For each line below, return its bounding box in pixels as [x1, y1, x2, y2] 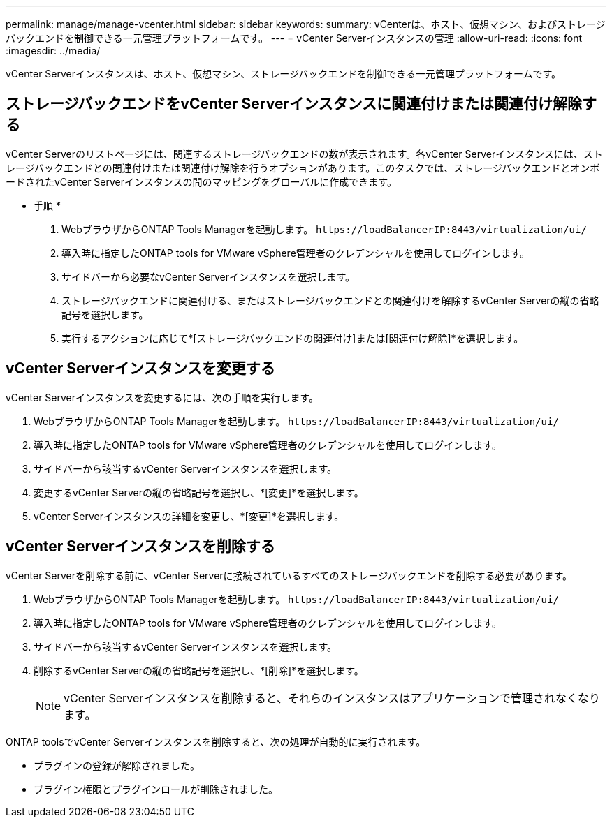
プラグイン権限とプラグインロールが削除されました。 [34, 783, 278, 795]
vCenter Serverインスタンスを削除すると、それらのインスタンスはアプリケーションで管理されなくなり [64, 690, 601, 705]
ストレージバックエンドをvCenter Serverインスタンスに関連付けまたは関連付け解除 [6, 95, 583, 113]
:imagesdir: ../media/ [6, 45, 101, 57]
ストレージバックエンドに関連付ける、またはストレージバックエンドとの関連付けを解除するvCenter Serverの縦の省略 [61, 294, 599, 306]
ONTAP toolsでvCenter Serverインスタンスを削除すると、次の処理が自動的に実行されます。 [6, 735, 426, 748]
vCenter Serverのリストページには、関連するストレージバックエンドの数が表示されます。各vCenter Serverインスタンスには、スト [6, 147, 603, 160]
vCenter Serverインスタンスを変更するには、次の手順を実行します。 [6, 391, 319, 403]
